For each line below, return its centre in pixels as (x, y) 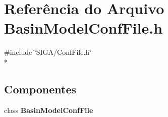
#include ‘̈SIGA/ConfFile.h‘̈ (48, 52)
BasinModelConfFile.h (83, 28)
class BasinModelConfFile (49, 110)
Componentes (40, 89)
